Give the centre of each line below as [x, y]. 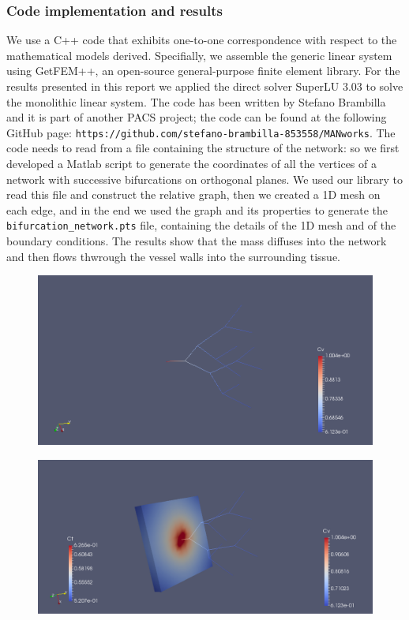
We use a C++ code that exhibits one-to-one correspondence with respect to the [202, 40]
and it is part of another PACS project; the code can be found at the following [197, 117]
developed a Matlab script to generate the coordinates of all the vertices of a [191, 164]
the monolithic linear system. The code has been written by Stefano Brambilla [196, 101]
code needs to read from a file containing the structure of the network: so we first [203, 148]
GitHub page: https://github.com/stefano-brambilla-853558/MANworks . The [201, 132]
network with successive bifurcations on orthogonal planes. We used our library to [204, 179]
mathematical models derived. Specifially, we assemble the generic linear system [199, 55]
